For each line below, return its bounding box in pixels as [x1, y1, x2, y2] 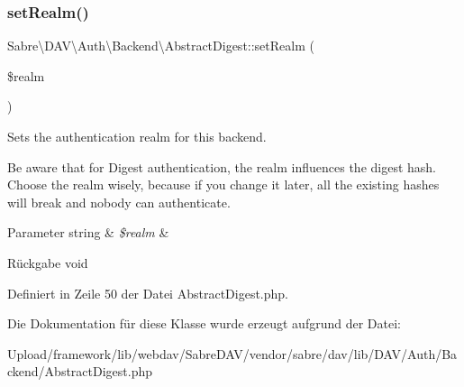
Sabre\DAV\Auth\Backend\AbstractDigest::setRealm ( [7, 36, 314, 55]
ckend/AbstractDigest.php [7, 362, 153, 381]
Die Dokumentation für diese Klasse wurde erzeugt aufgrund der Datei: [7, 314, 401, 333]
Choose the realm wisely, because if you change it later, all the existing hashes [7, 175, 440, 194]
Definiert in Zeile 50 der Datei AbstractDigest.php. [7, 283, 288, 302]
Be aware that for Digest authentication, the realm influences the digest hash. [7, 157, 437, 176]
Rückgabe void [7, 253, 88, 272]
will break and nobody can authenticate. [7, 192, 231, 211]
